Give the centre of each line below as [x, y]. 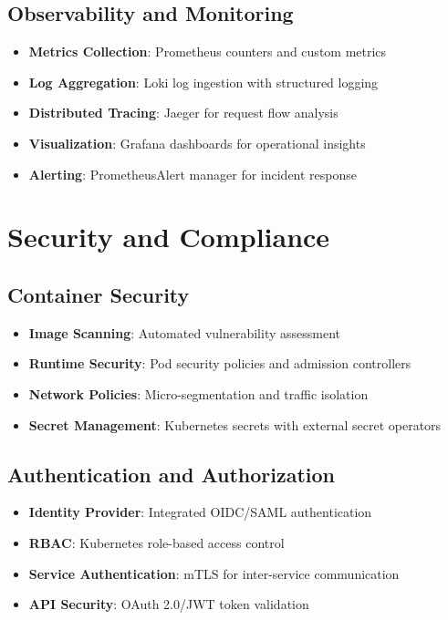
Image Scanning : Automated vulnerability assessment [184, 332]
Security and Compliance [169, 237]
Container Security [99, 294]
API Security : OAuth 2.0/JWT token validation [169, 604]
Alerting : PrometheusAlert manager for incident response [193, 174]
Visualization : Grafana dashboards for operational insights [197, 143]
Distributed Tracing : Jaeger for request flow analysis [183, 113]
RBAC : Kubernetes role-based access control [156, 542]
